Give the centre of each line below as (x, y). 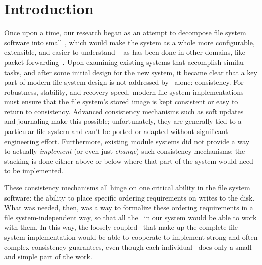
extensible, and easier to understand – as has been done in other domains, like (125, 52)
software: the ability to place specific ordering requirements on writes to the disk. (129, 197)
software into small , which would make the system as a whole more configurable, (129, 42)
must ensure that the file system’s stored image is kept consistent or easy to (121, 102)
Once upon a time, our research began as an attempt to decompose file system (125, 32)
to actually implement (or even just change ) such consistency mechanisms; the (125, 151)
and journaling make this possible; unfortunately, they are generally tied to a (123, 121)
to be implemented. (34, 171)
